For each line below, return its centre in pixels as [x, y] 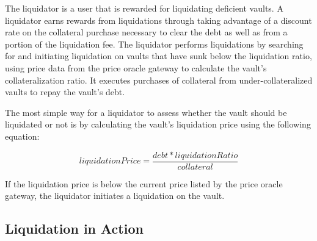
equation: [22, 136]
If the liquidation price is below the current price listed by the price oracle [144, 183]
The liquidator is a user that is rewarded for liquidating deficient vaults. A [144, 8]
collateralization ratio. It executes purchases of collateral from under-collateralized [159, 80]
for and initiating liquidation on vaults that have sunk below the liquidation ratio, [158, 56]
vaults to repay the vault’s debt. [65, 92]
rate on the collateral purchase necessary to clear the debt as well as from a [146, 32]
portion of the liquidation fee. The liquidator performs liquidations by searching [154, 44]
